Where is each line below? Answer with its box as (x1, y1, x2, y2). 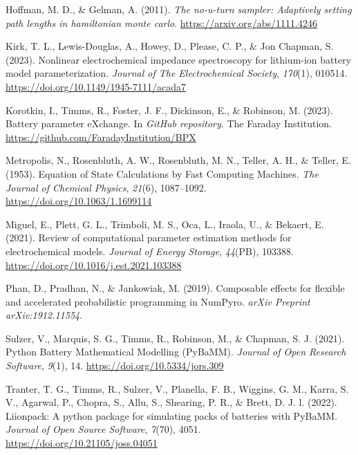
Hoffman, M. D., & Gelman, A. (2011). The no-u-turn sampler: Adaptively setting (6, 2, 352, 16)
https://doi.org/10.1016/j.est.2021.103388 (6, 257, 182, 272)
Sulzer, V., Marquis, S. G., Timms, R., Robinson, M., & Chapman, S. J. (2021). (6, 331, 345, 345)
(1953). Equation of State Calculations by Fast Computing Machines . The (6, 166, 319, 180)
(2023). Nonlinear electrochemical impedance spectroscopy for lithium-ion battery (6, 52, 352, 66)
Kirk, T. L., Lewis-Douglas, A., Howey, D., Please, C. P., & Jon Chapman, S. (6, 39, 334, 53)
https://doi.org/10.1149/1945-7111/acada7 (6, 79, 187, 93)
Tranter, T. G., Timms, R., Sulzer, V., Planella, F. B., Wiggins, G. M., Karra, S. (6, 381, 349, 396)
